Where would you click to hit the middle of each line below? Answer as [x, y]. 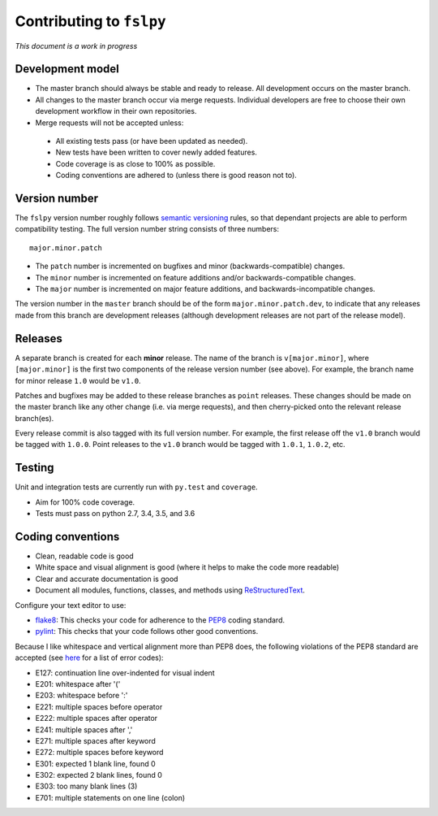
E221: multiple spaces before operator [99, 706]
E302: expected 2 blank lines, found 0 [99, 775]
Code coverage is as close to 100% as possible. [135, 163]
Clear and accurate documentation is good [107, 579]
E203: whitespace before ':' [82, 696]
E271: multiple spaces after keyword [95, 740]
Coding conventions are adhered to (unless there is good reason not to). [176, 176]
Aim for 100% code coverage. [85, 502]
